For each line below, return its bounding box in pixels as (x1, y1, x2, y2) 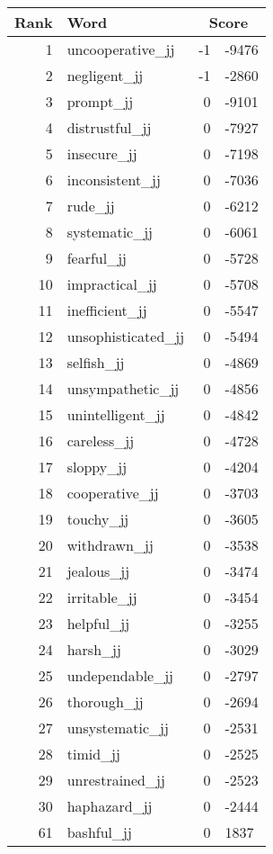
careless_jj (66, 430, 135, 451)
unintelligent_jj (66, 404, 165, 425)
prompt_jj (66, 91, 134, 112)
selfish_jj (66, 352, 125, 373)
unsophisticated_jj (66, 326, 185, 346)
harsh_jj (66, 639, 121, 660)
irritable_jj (66, 587, 137, 607)
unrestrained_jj (66, 769, 165, 790)
